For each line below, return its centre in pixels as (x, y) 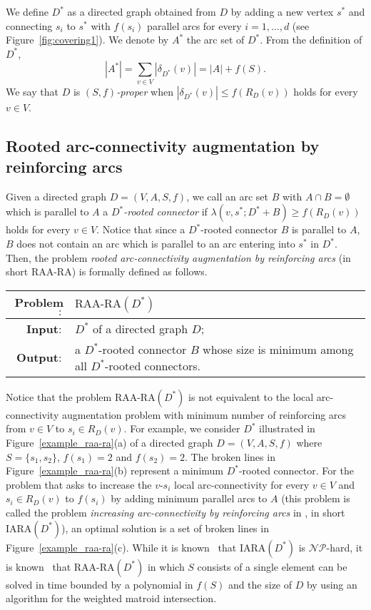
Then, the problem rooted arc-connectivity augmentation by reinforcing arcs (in (178, 257)
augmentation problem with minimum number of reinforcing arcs (204, 414)
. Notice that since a (141, 229)
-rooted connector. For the (296, 471)
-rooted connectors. (153, 365)
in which (166, 566)
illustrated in (287, 428)
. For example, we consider (182, 428)
